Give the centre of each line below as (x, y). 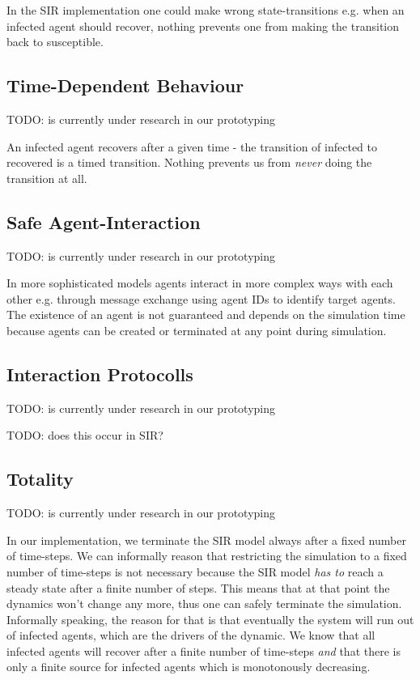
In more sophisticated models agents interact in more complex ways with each (200, 283)
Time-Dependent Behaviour (125, 85)
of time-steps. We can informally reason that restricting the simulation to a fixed (207, 556)
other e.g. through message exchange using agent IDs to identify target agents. (201, 298)
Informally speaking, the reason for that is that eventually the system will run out (210, 619)
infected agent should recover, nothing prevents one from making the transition (203, 25)
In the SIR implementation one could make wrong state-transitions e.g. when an (206, 10)
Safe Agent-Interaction (104, 221)
